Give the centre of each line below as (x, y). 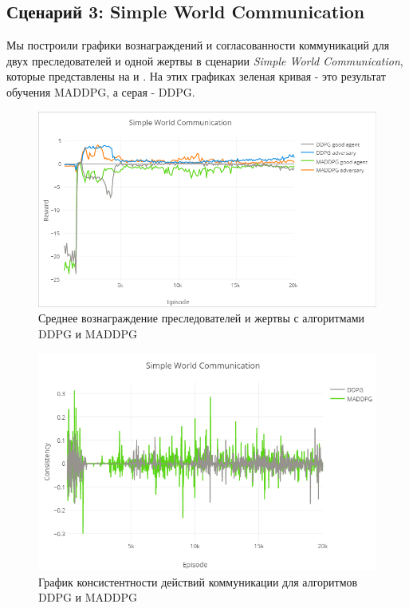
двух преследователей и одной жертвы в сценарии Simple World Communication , (205, 60)
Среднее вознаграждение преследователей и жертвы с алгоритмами (202, 318)
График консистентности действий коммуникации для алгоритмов (198, 581)
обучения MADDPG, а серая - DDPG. (101, 91)
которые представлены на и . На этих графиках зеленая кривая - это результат (196, 76)
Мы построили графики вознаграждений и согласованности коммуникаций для (198, 45)
